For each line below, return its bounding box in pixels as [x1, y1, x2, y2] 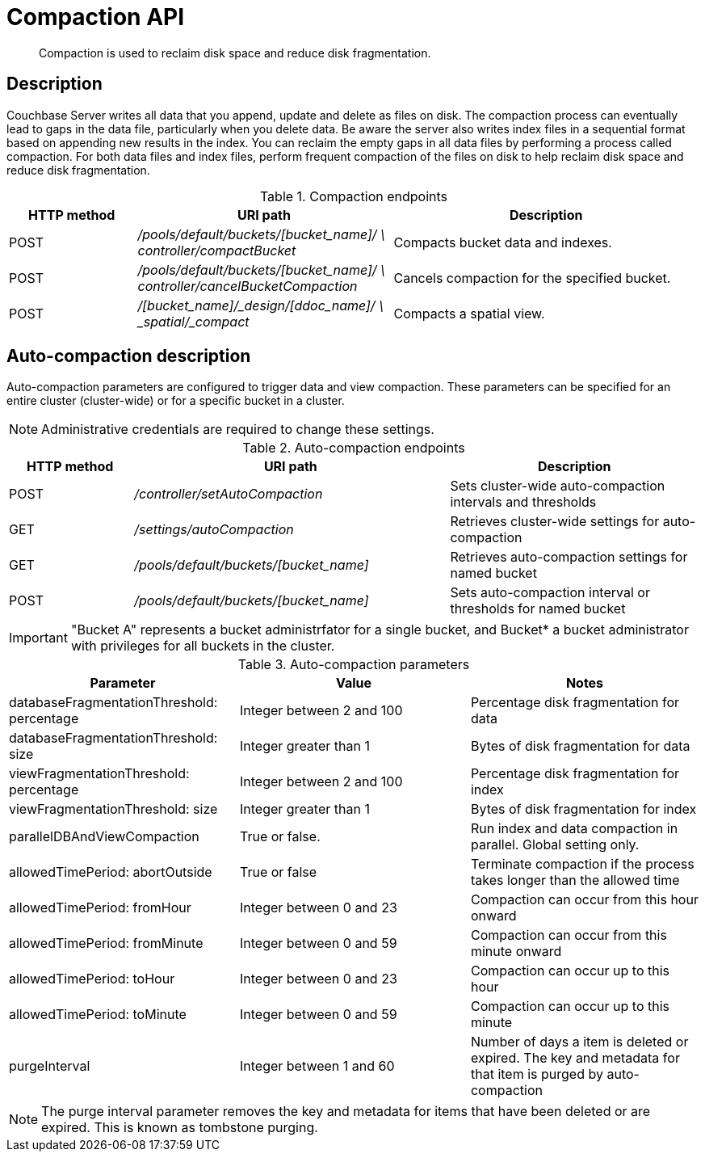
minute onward [470, 943, 562, 960]
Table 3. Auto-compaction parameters [237, 656, 470, 673]
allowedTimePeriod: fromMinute [9, 935, 204, 952]
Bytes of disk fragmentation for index [470, 801, 697, 818]
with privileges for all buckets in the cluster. [70, 638, 335, 655]
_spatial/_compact [137, 313, 250, 330]
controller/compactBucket [137, 242, 296, 259]
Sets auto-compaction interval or [450, 584, 650, 601]
